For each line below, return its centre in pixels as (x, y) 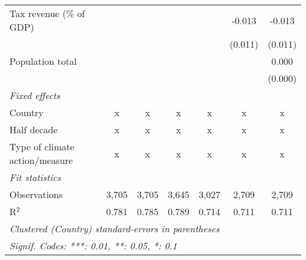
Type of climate (42, 147)
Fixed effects (35, 95)
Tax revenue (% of (47, 13)
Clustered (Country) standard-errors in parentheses (114, 228)
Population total (43, 61)
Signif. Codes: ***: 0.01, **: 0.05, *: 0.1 (93, 246)
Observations (36, 194)
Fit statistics (35, 177)
